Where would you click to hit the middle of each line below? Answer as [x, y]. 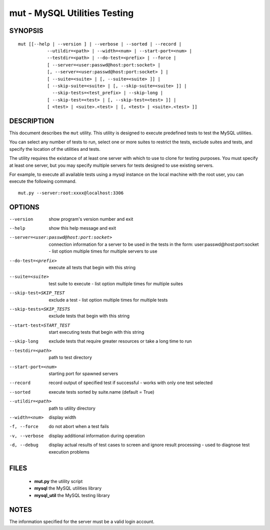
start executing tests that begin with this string [96, 332]
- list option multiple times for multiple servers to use [103, 251]
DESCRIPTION [32, 121]
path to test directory [70, 358]
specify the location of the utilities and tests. [55, 149]
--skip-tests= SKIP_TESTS [39, 309]
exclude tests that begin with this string [89, 316]
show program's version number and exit [91, 219]
